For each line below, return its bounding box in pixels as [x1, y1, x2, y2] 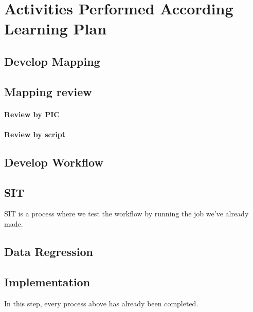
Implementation [4, 273, 91, 289]
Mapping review [4, 83, 92, 99]
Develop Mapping [4, 53, 100, 69]
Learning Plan [4, 18, 107, 39]
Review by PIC [4, 108, 60, 119]
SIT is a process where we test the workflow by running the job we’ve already [4, 208, 249, 219]
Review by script [4, 129, 65, 139]
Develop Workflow [4, 154, 103, 170]
